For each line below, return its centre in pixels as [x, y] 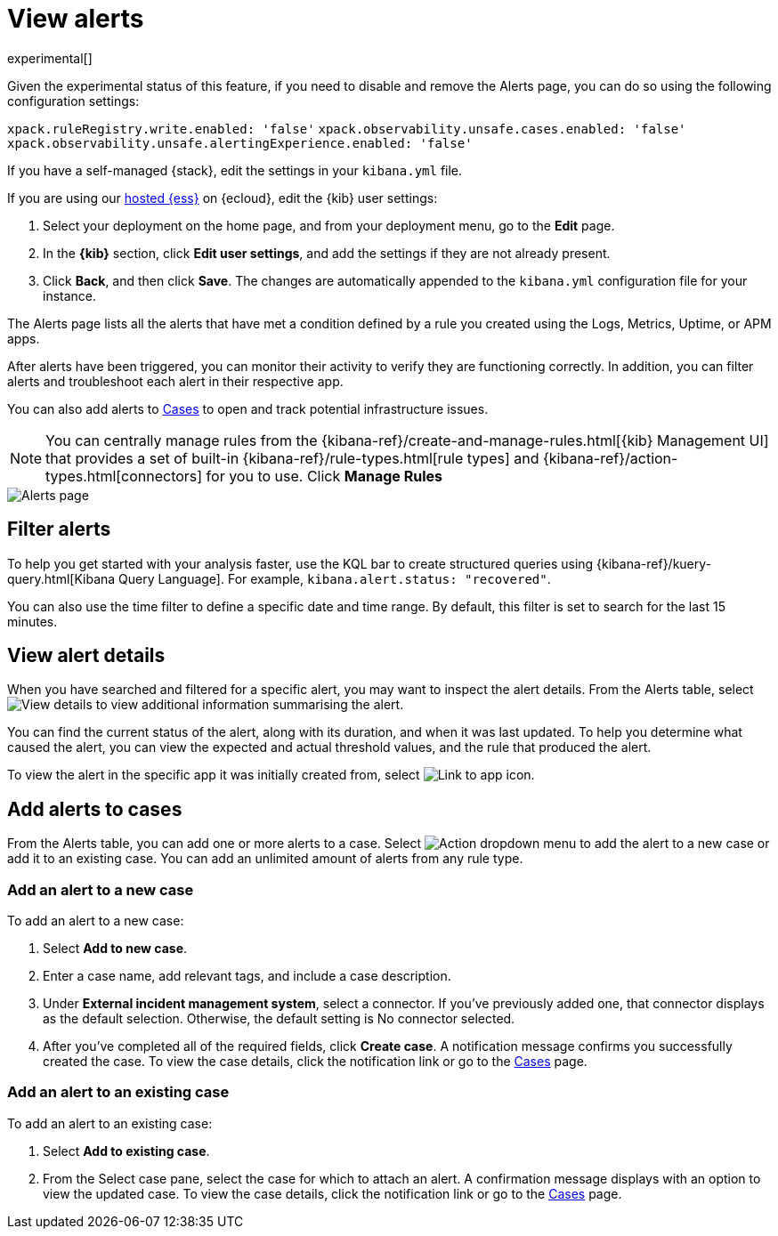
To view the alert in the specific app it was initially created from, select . [271, 775]
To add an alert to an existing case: [110, 1123]
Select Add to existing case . [126, 1151]
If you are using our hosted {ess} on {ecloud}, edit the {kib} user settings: [223, 198]
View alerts [76, 19]
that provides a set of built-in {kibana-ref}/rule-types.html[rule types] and [292, 458]
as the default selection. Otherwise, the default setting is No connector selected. [279, 1019]
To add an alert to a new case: [96, 921]
